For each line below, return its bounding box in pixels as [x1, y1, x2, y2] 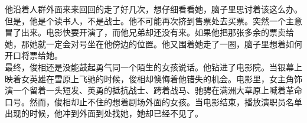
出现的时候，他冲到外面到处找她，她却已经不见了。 [5, 107, 203, 119]
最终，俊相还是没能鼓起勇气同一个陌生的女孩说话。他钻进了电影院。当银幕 [5, 60, 294, 73]
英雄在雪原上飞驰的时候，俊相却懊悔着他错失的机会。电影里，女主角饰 [29, 72, 302, 85]
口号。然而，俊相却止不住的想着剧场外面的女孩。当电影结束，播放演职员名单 [5, 95, 302, 108]
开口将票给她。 [5, 49, 63, 61]
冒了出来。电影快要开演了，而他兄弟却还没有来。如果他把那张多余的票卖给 [5, 26, 294, 38]
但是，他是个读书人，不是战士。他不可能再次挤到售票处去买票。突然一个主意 [5, 14, 302, 27]
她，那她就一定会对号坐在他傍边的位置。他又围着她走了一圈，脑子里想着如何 [5, 37, 302, 50]
